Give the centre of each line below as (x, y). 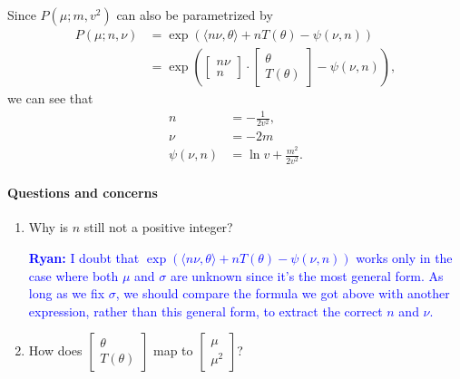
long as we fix (67, 293)
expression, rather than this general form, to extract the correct (206, 311)
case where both (73, 275)
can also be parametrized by (195, 15)
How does (55, 350)
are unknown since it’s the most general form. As (307, 275)
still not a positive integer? (158, 227)
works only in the (404, 258)
